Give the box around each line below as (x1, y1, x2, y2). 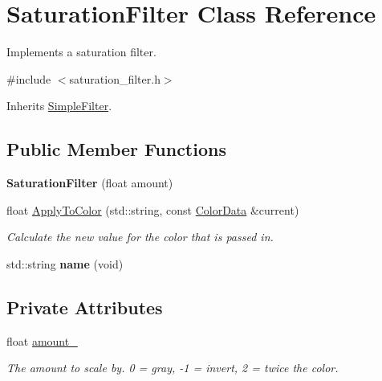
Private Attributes (6, 294, 163, 319)
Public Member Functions (6, 137, 226, 162)
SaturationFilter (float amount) (6, 174, 173, 191)
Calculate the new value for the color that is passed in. (6, 228, 274, 245)
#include (6, 70, 51, 87)
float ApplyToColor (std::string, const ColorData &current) (6, 201, 299, 218)
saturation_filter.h (69, 70, 161, 87)
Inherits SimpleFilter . (6, 97, 112, 114)
